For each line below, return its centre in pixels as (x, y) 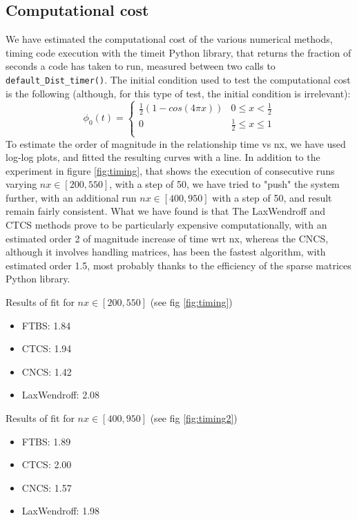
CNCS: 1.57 (47, 487)
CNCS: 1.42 (47, 371)
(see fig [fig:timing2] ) (194, 418)
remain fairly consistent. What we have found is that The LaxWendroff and (165, 211)
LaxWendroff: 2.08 (61, 395)
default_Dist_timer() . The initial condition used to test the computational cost (178, 79)
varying (21, 184)
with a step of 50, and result (272, 197)
